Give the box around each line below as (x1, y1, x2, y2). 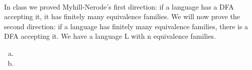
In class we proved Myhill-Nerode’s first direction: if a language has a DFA (4, 1, 234, 12)
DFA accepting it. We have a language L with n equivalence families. (4, 31, 216, 41)
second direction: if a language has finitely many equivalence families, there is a (4, 21, 248, 31)
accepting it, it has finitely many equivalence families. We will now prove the (4, 11, 240, 22)
